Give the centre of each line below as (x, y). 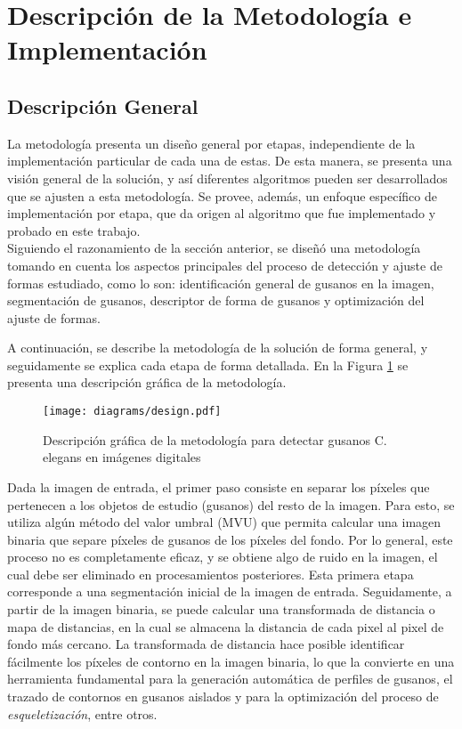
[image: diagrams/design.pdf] (132, 412)
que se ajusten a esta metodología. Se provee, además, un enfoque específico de (222, 195)
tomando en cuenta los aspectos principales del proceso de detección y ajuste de (225, 265)
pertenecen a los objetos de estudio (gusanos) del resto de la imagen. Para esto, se (231, 504)
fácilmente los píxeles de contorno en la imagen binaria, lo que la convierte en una (231, 661)
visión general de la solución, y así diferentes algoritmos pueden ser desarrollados (227, 178)
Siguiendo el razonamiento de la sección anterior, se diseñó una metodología (214, 248)
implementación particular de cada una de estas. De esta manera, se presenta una (230, 161)
